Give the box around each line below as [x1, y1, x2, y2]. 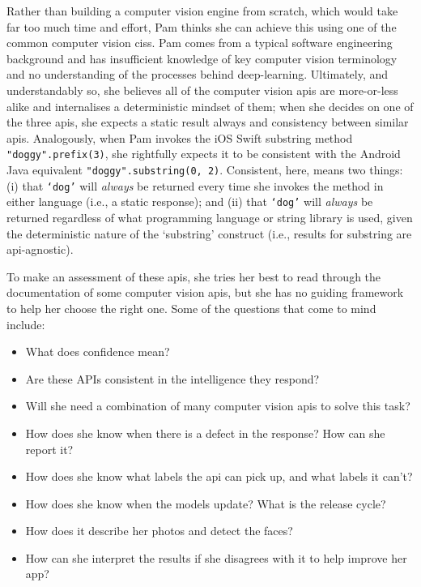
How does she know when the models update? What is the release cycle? [25, 495, 386, 512]
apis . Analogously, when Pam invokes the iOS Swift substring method [6, 129, 353, 146]
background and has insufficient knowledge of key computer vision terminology [6, 49, 398, 66]
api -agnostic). [6, 241, 74, 258]
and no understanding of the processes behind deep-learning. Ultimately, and [6, 66, 389, 83]
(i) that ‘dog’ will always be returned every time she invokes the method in [6, 177, 384, 194]
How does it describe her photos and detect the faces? [25, 522, 293, 539]
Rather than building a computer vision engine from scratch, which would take [6, 2, 398, 19]
